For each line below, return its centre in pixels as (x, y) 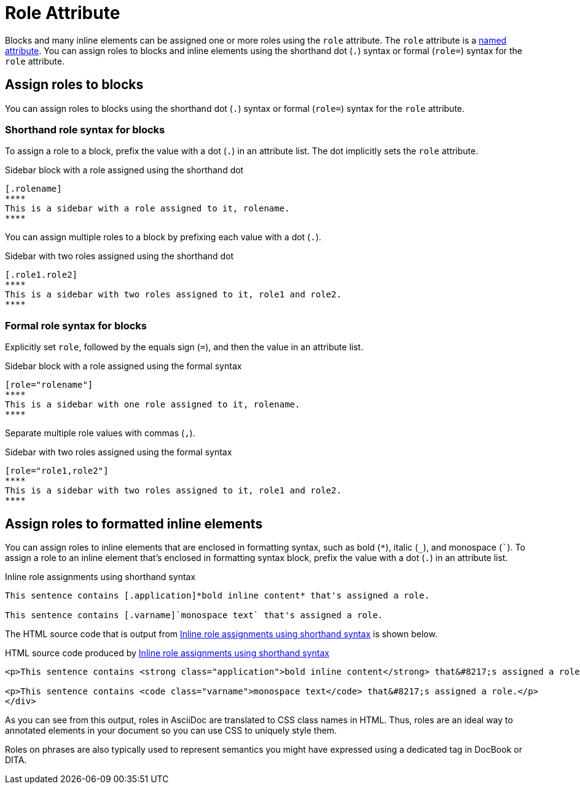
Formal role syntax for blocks (76, 325)
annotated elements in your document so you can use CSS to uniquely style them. (171, 730)
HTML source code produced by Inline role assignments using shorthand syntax (167, 653)
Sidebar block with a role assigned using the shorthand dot (124, 170)
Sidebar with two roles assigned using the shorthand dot (120, 256)
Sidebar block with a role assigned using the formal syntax (123, 366)
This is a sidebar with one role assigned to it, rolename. (153, 405)
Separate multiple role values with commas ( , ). (100, 433)
